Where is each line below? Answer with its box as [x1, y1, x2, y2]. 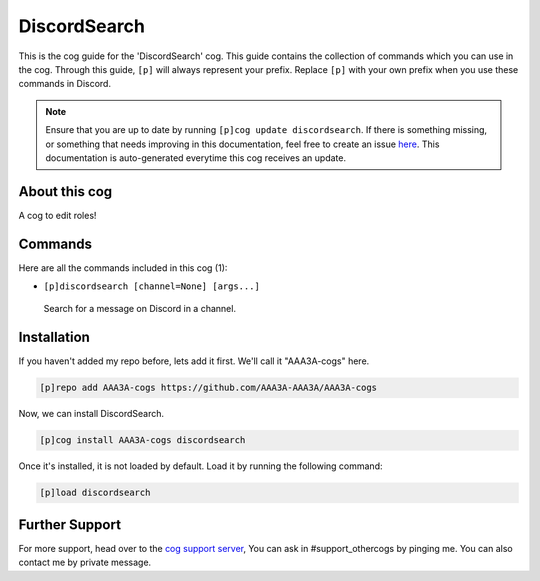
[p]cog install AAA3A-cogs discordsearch [39, 435, 246, 446]
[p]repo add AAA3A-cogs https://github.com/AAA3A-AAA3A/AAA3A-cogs [39, 382, 378, 394]
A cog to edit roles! [18, 209, 97, 221]
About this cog [18, 183, 113, 200]
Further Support [18, 516, 122, 533]
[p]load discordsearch [39, 487, 151, 499]
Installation [18, 329, 90, 346]
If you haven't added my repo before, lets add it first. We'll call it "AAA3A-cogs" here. [18, 355, 370, 367]
